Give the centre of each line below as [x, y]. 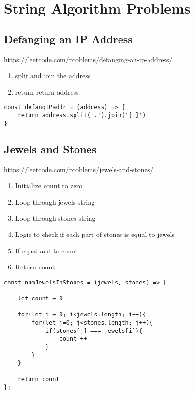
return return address [47, 91]
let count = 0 [40, 299]
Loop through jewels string [55, 201]
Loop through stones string [55, 218]
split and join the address [53, 75]
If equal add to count [46, 250]
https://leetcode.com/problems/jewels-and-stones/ [79, 169]
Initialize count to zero [49, 185]
